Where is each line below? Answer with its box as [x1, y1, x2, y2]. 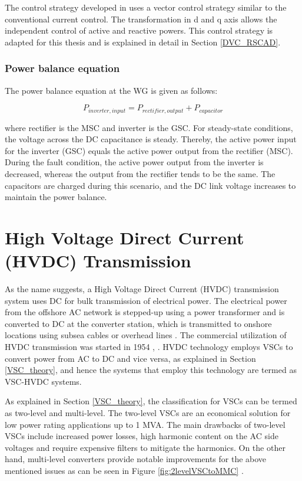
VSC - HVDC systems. [5, 375, 82, 387]
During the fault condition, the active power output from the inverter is [5, 156, 264, 168]
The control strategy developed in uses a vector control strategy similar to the [5, 1, 287, 13]
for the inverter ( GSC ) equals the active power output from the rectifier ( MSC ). [5, 144, 293, 156]
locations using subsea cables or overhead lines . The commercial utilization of [5, 329, 287, 341]
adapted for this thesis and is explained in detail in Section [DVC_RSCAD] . [5, 35, 281, 48]
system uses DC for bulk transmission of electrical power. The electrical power [5, 294, 287, 306]
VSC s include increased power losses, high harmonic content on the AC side [5, 430, 278, 442]
